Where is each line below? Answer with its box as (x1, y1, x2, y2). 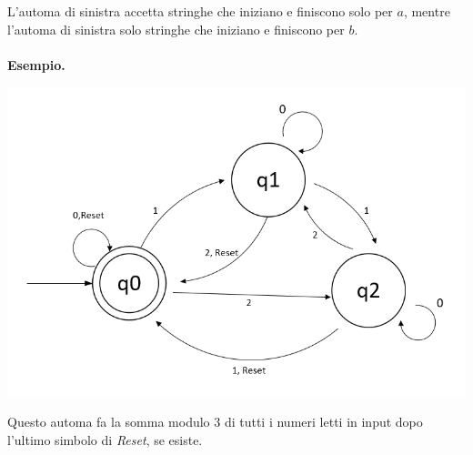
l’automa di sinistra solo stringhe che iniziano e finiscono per (7, 19, 345, 38)
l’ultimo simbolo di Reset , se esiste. (7, 430, 203, 449)
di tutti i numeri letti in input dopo (224, 412, 423, 431)
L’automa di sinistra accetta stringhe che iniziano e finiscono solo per (7, 2, 393, 20)
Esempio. (7, 55, 65, 74)
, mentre (403, 2, 450, 20)
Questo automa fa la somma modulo (7, 412, 210, 431)
